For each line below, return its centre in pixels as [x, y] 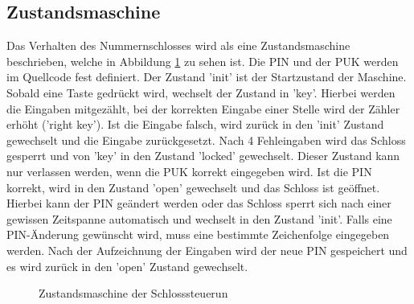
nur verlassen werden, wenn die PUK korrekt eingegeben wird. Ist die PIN [189, 171]
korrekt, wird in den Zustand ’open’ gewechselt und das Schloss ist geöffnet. [193, 187]
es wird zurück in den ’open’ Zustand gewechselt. [127, 266]
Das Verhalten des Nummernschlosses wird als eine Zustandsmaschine [178, 45]
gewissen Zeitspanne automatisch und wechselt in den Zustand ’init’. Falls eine [199, 218]
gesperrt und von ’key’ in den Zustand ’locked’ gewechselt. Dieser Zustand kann [203, 156]
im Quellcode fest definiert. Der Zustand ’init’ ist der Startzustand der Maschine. [207, 77]
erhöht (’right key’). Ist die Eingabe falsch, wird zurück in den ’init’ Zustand [195, 124]
